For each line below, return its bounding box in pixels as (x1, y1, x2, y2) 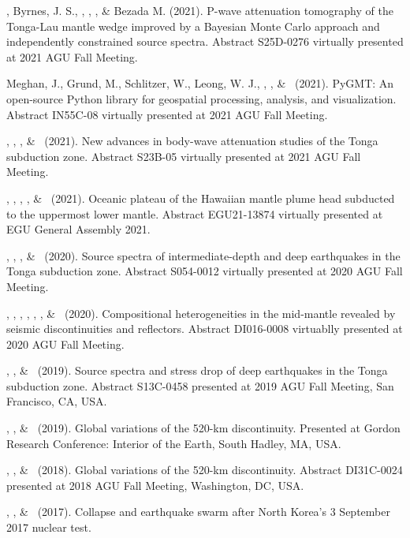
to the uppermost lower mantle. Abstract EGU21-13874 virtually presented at (6, 205, 383, 222)
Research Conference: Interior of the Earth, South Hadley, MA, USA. (6, 435, 341, 451)
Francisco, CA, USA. (6, 393, 107, 409)
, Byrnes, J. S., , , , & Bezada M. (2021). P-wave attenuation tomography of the (6, 2, 393, 18)
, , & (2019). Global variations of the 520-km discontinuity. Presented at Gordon (6, 420, 401, 436)
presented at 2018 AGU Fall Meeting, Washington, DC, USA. (6, 476, 304, 493)
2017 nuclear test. (6, 519, 91, 536)
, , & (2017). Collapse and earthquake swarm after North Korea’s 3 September (6, 503, 390, 520)
